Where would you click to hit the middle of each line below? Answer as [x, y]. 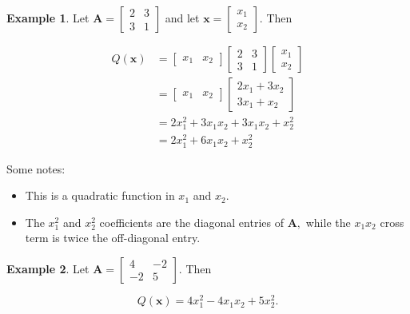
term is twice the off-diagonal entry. [113, 238]
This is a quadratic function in [100, 195]
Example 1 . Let [48, 18]
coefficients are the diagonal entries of [191, 222]
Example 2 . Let [48, 268]
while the [328, 222]
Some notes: [36, 168]
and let [182, 18]
